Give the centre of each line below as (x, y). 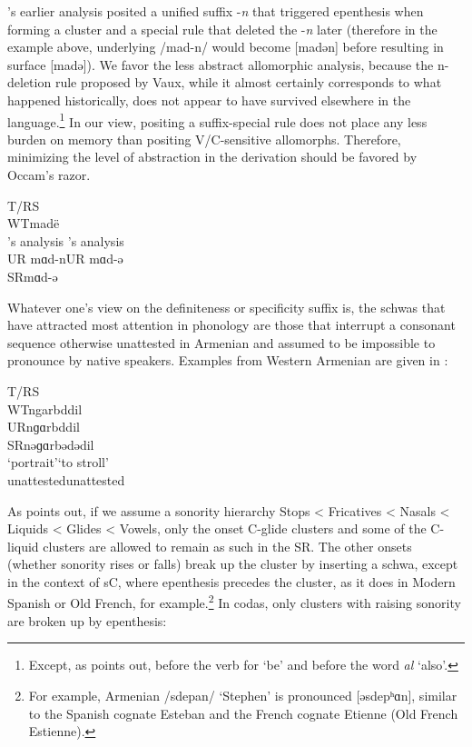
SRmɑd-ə (33, 276)
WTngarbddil (45, 408)
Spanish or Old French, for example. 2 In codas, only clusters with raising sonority (234, 602)
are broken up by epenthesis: (87, 620)
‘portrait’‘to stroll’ (58, 462)
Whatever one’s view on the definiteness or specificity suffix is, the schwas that (226, 307)
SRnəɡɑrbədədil (51, 444)
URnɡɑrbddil (44, 427)
